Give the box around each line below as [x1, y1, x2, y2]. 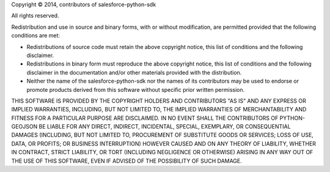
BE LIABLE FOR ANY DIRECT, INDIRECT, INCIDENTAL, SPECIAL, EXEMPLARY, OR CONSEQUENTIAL [38, 123, 291, 130]
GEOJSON [11, 123, 38, 130]
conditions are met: [11, 32, 61, 39]
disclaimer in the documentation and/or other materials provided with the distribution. [26, 69, 242, 76]
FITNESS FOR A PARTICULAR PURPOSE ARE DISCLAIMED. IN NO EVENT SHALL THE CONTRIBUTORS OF [11, 114, 279, 122]
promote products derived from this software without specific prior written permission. [26, 86, 245, 93]
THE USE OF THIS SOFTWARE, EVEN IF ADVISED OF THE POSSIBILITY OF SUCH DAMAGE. [11, 157, 243, 165]
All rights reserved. [11, 12, 59, 20]
